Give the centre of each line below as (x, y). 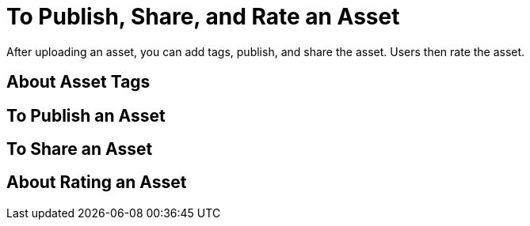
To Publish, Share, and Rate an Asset (203, 17)
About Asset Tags (78, 82)
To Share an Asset (80, 149)
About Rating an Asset (97, 183)
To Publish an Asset (86, 115)
